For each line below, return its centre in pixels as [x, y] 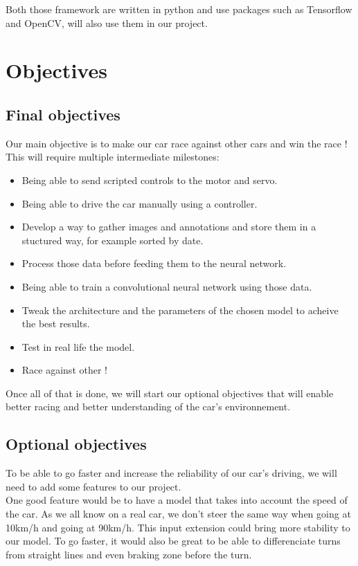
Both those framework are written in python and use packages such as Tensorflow [179, 9]
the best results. [56, 323]
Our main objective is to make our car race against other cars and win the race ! [177, 143]
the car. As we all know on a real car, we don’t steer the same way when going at [178, 514]
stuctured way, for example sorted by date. [113, 240]
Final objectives [63, 114]
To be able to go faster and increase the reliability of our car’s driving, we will [171, 473]
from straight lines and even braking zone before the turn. [129, 554]
